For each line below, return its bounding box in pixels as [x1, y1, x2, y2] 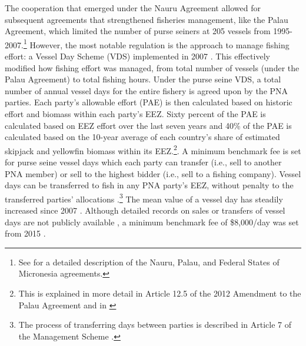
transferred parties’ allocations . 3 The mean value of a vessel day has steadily [5, 191, 283, 205]
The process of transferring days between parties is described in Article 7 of [18, 318, 291, 331]
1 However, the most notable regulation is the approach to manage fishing [23, 36, 290, 51]
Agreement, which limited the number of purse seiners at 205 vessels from [5, 25, 271, 37]
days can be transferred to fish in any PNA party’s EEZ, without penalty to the [5, 179, 294, 191]
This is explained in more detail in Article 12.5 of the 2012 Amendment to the [18, 287, 301, 300]
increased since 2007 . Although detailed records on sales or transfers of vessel [5, 204, 285, 217]
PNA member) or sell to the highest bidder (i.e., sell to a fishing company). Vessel [5, 167, 301, 179]
